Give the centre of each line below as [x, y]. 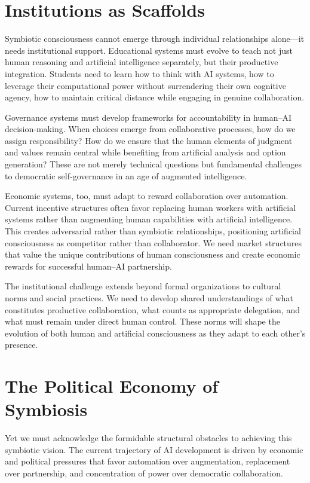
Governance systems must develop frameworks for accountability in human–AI [148, 117]
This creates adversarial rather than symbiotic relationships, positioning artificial [153, 231]
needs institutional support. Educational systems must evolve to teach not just [149, 50]
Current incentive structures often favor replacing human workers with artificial [151, 207]
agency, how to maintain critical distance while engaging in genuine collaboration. [155, 97]
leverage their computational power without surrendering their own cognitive [145, 85]
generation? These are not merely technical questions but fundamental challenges [154, 164]
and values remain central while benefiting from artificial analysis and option [145, 152]
